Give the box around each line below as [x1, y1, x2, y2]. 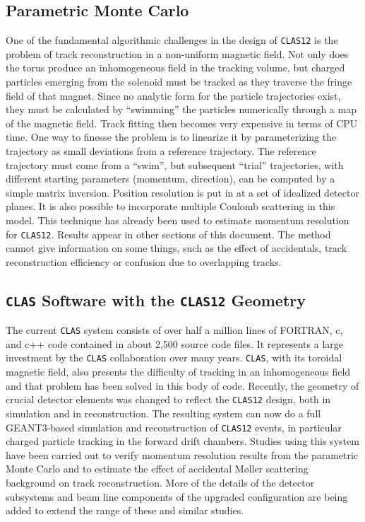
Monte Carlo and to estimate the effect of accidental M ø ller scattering [6, 461, 309, 476]
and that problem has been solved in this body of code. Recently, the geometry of [6, 378, 359, 393]
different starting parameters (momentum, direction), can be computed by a [6, 171, 335, 186]
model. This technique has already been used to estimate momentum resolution [6, 212, 349, 227]
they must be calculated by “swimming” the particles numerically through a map [6, 102, 357, 117]
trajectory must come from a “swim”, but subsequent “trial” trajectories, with [6, 157, 344, 172]
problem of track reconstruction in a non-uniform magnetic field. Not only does [6, 46, 349, 61]
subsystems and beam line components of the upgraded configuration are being [6, 489, 348, 504]
